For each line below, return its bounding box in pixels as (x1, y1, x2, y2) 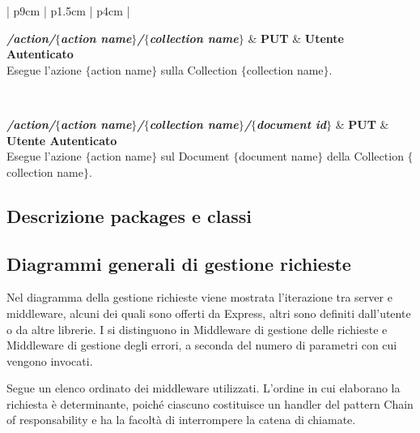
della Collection (327, 148, 404, 165)
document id (257, 115, 327, 132)
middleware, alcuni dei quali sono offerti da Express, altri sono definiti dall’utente (6, 304, 411, 321)
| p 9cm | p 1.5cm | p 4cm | (6, 2, 130, 19)
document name (239, 148, 318, 165)
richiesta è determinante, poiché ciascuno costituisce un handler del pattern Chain (6, 395, 414, 412)
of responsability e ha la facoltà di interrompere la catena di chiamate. (6, 411, 356, 428)
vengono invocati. (6, 352, 93, 369)
